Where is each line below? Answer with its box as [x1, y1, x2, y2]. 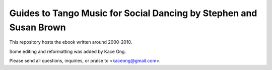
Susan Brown [9, 22, 66, 33]
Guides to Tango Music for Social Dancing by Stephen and [9, 8, 257, 19]
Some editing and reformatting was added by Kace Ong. [9, 48, 126, 54]
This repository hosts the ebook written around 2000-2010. [9, 39, 132, 45]
